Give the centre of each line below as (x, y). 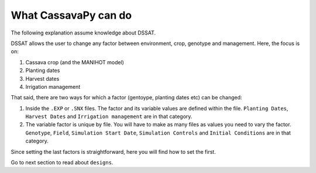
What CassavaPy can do (71, 15)
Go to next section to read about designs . (62, 162)
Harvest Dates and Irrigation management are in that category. (109, 116)
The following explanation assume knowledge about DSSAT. (83, 33)
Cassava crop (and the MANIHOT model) (75, 62)
